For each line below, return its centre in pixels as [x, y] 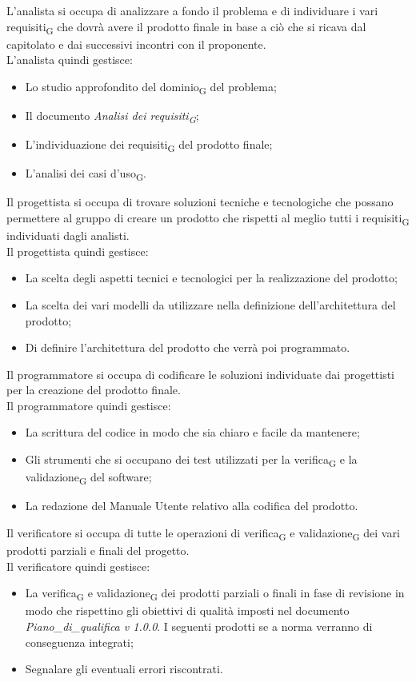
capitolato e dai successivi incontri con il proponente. [136, 44]
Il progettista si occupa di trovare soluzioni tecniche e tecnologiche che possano [200, 202]
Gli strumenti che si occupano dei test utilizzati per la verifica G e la [191, 460]
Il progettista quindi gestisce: [78, 251]
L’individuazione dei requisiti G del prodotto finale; [149, 145]
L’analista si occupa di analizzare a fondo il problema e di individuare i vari [192, 10]
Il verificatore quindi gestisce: [78, 566]
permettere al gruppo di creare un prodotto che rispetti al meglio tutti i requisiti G [208, 219]
